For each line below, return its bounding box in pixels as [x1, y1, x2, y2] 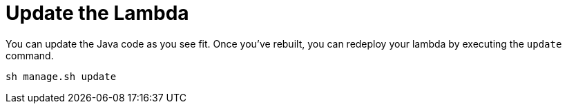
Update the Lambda [6, 1, 189, 25]
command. [6, 49, 54, 61]
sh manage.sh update [6, 70, 117, 82]
